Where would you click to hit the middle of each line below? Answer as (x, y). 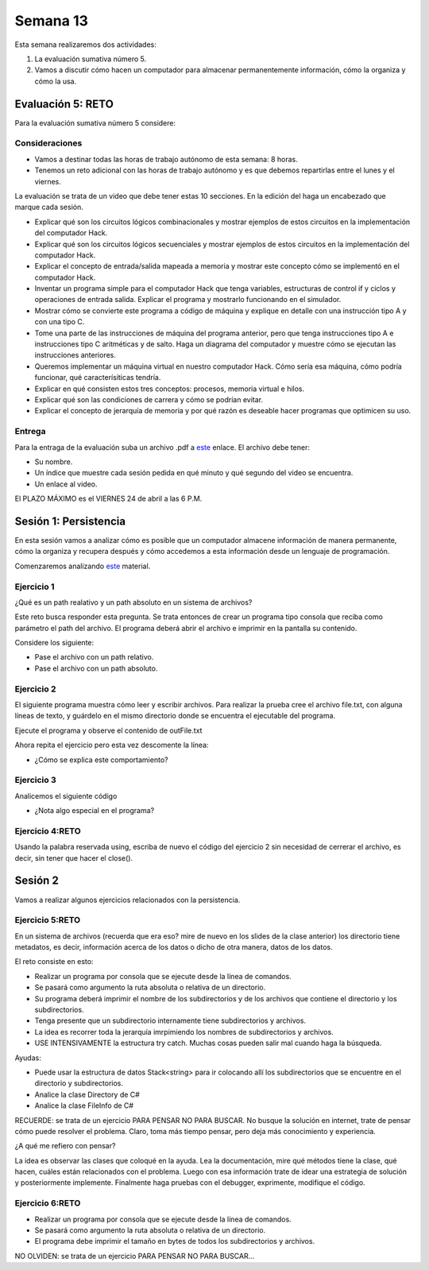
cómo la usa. (56, 81)
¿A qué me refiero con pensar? (65, 1146)
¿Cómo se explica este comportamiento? (101, 760)
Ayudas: (28, 1058)
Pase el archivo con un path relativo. (94, 657)
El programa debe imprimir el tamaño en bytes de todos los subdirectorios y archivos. (175, 1241)
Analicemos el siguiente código (66, 796)
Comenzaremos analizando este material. (83, 566)
